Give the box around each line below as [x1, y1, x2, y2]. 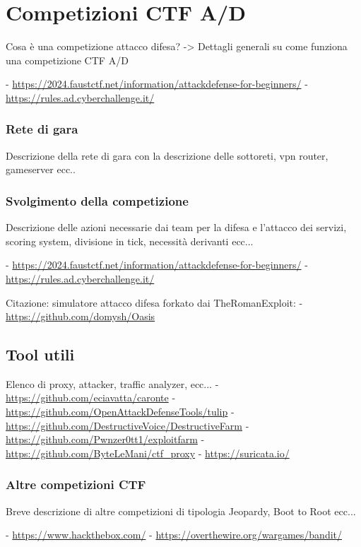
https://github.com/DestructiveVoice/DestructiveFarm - [6, 418, 249, 433]
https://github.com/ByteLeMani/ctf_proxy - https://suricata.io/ [6, 445, 290, 460]
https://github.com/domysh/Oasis [6, 309, 155, 324]
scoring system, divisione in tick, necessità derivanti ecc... [6, 233, 254, 248]
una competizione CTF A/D [6, 52, 129, 67]
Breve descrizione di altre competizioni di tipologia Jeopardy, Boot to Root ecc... [6, 503, 356, 518]
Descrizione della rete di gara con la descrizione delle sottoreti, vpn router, [6, 148, 329, 163]
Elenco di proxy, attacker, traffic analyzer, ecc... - [6, 376, 219, 391]
